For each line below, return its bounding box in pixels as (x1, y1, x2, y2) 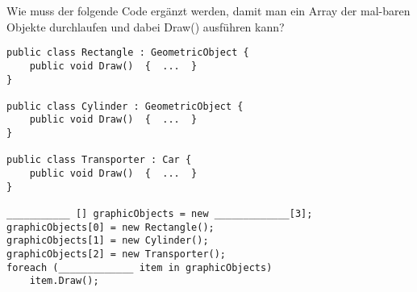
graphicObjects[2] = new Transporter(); (6, 248, 227, 261)
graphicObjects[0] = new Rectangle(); (6, 221, 215, 233)
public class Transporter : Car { (6, 154, 192, 166)
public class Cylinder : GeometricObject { (6, 100, 244, 112)
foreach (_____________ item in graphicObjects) (6, 261, 273, 273)
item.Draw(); (29, 275, 99, 287)
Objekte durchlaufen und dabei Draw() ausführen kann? (6, 18, 285, 35)
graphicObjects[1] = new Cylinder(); (6, 235, 209, 247)
